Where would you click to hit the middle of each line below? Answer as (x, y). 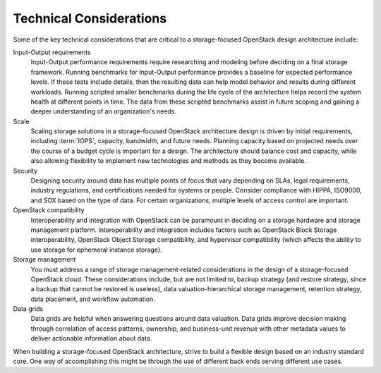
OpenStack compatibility (49, 210)
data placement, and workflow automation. (93, 299)
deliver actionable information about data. (91, 338)
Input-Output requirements (52, 52)
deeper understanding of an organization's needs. (103, 111)
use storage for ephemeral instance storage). (96, 250)
